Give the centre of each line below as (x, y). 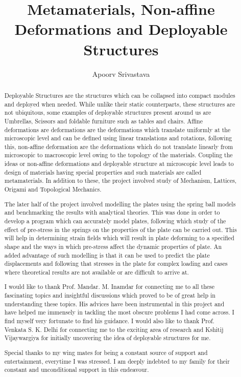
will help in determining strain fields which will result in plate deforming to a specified (119, 238)
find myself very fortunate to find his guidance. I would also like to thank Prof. (109, 321)
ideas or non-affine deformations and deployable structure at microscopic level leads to (119, 164)
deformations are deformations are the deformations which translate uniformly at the (117, 129)
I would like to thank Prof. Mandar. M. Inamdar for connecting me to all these (110, 287)
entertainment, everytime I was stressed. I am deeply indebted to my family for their (117, 361)
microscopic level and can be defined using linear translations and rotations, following (118, 138)
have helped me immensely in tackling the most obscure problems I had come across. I (119, 312)
